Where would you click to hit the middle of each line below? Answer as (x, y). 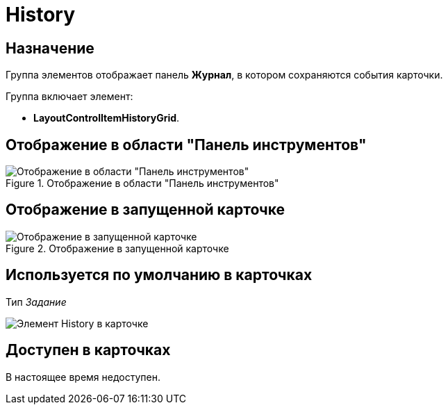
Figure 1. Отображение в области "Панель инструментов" (142, 183)
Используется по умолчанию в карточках (159, 275)
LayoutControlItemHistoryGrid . (107, 118)
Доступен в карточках (88, 350)
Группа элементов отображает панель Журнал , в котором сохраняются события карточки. (224, 75)
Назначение (50, 48)
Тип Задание (36, 302)
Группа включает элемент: (69, 97)
